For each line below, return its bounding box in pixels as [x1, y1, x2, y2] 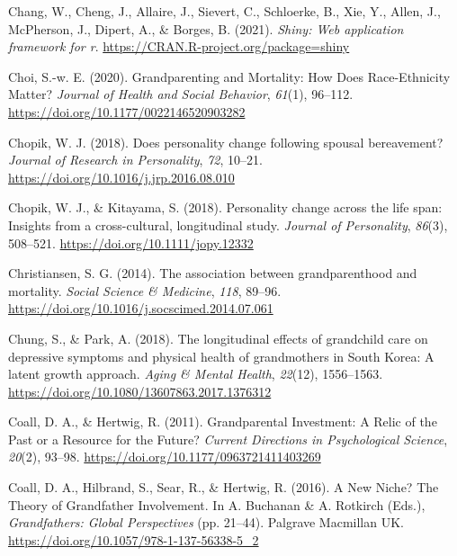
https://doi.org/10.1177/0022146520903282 [8, 102, 246, 121]
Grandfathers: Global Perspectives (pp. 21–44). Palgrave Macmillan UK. [8, 513, 404, 532]
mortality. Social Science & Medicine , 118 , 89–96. [8, 281, 282, 300]
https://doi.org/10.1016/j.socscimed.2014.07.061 [8, 299, 273, 318]
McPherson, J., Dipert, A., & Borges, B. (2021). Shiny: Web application [8, 19, 404, 38]
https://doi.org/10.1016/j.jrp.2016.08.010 [8, 167, 235, 186]
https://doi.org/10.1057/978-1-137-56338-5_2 [8, 530, 259, 549]
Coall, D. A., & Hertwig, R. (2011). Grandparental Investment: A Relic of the [8, 412, 437, 431]
